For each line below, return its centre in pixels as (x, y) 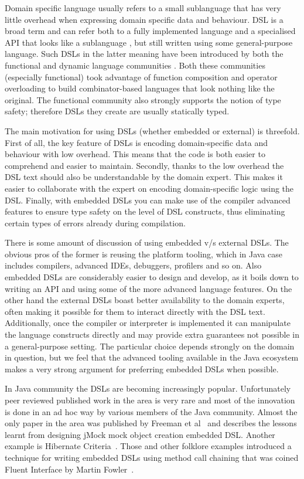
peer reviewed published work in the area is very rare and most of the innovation (150, 400)
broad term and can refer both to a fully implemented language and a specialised (150, 31)
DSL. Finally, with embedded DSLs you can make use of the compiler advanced (148, 200)
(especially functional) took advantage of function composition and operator (141, 77)
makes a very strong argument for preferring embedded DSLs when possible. (142, 368)
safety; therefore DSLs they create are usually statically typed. (117, 111)
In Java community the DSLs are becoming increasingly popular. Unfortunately (148, 388)
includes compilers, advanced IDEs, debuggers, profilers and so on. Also (133, 265)
